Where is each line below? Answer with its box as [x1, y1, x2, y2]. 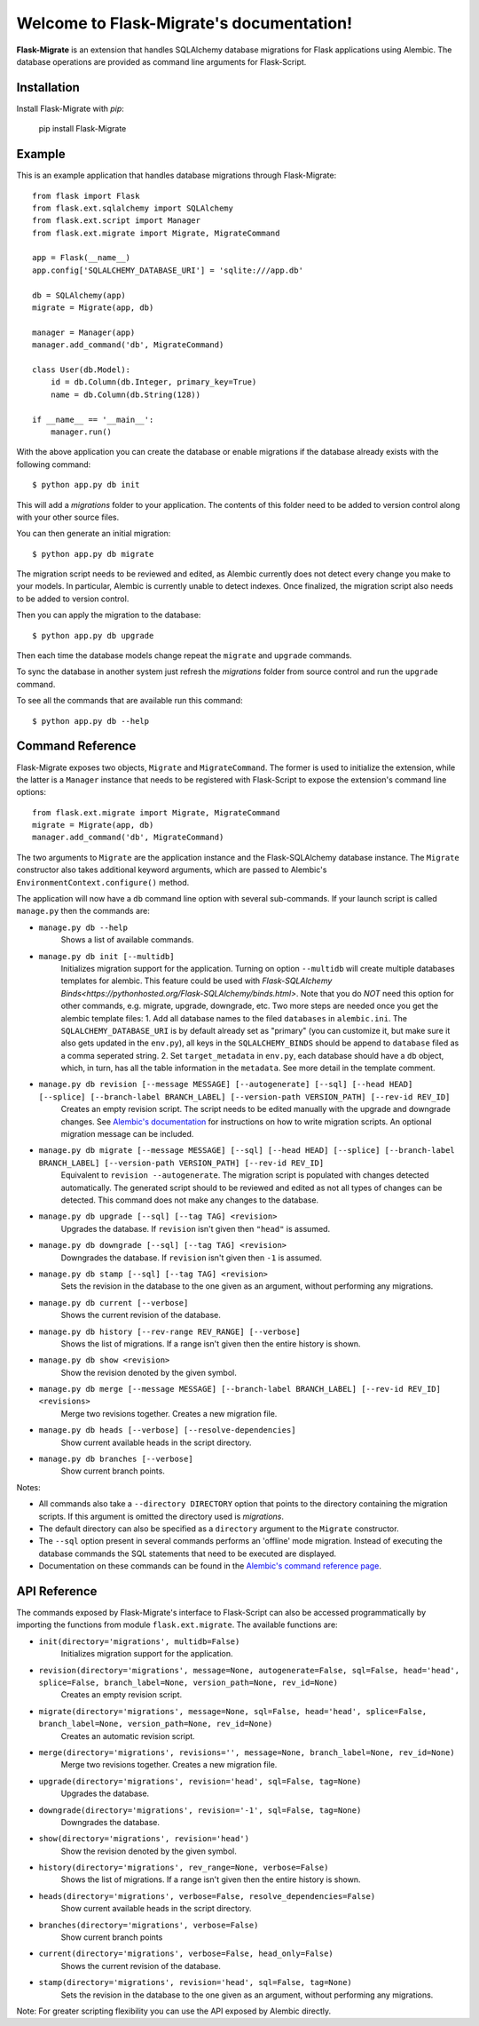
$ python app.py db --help [32, 716, 150, 726]
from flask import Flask [32, 191, 140, 201]
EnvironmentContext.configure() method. [16, 877, 190, 887]
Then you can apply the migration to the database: [16, 609, 201, 621]
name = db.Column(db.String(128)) [50, 389, 201, 400]
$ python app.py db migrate [32, 549, 154, 559]
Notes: [16, 1482, 41, 1492]
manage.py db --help [38, 922, 129, 933]
